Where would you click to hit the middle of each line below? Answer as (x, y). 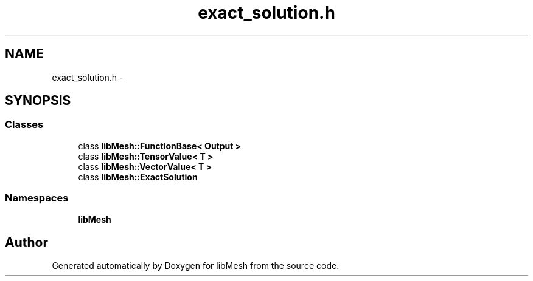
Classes (24, 125)
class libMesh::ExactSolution (138, 177)
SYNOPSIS (38, 101)
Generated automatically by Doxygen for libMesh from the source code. (196, 266)
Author (26, 242)
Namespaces (37, 198)
